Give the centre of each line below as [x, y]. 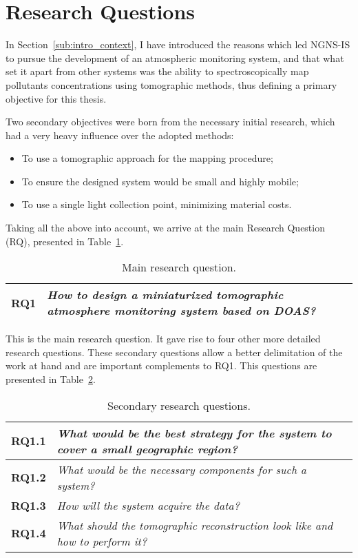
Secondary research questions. [179, 405]
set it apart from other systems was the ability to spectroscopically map [157, 71]
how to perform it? [102, 541]
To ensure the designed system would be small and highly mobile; [160, 181]
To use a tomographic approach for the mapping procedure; [147, 158]
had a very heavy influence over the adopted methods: [120, 135]
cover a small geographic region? [147, 448]
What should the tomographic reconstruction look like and [195, 525]
